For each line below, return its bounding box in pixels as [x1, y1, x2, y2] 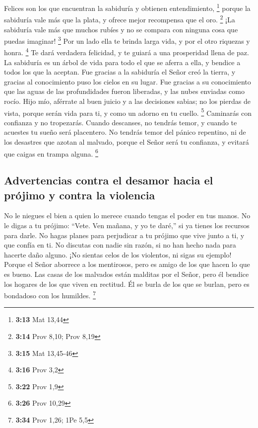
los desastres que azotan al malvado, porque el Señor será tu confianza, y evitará [4, 137, 249, 147]
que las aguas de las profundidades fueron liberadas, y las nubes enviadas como [4, 86, 245, 96]
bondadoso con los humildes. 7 [4, 289, 96, 300]
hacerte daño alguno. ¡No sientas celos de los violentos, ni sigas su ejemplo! [4, 249, 232, 259]
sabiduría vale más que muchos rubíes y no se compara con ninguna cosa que [4, 24, 238, 34]
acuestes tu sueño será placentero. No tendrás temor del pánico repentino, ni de [4, 127, 246, 137]
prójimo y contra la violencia [4, 187, 155, 202]
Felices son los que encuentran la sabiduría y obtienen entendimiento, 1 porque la [4, 1, 251, 13]
